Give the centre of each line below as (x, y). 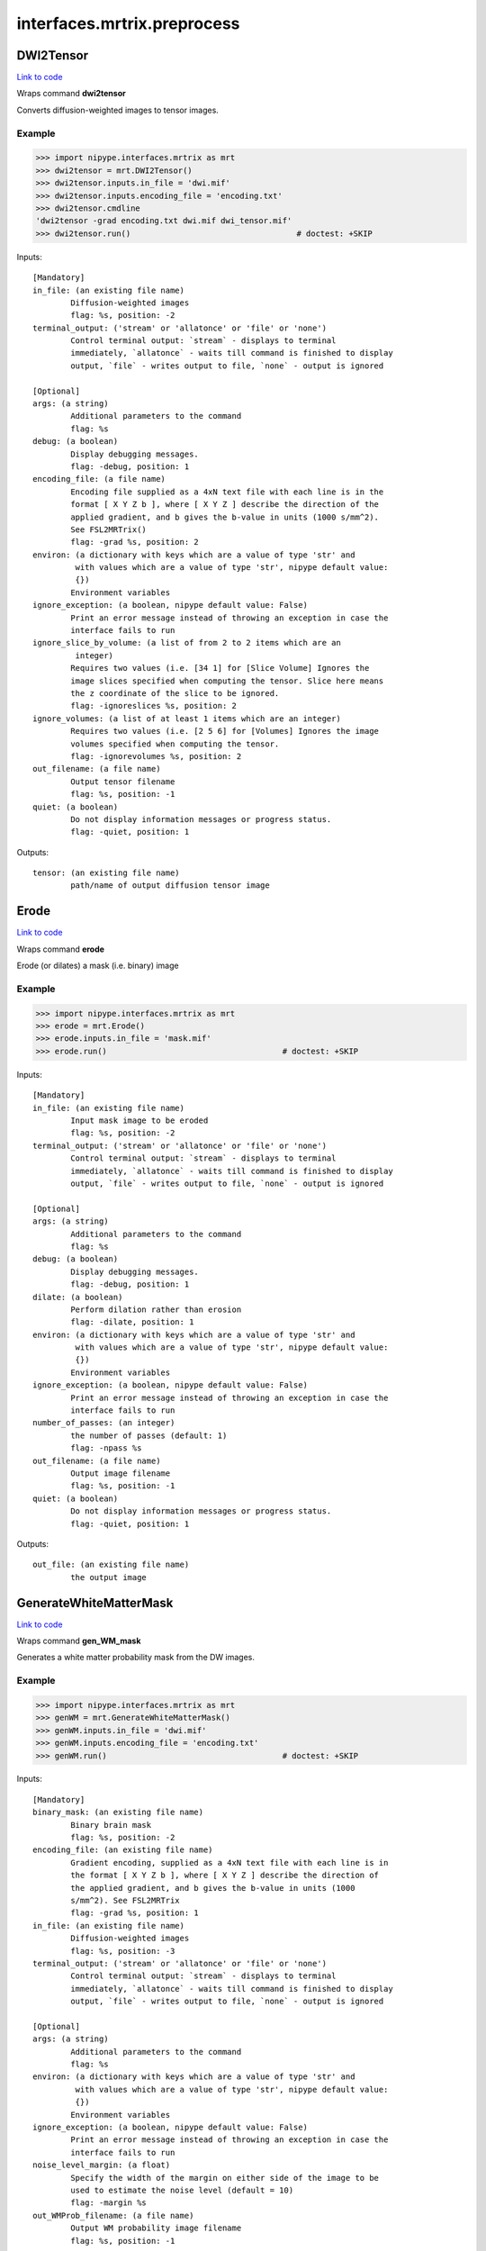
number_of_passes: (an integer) (104, 1423)
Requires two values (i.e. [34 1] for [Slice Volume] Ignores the (220, 668)
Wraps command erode (61, 949)
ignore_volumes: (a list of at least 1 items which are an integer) (187, 719)
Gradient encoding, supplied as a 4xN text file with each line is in (229, 1862)
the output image (109, 1577)
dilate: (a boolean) (78, 1297)
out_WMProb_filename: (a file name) (113, 2215)
